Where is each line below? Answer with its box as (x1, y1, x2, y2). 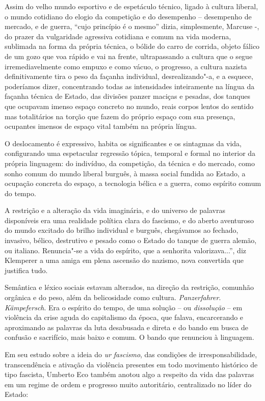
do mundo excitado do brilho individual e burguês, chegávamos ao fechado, (5, 225, 238, 235)
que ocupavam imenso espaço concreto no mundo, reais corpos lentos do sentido (5, 100, 254, 111)
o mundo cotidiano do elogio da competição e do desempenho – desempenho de (5, 11, 252, 21)
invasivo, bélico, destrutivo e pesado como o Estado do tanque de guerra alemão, (5, 235, 257, 246)
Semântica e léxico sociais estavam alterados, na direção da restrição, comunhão (5, 282, 254, 292)
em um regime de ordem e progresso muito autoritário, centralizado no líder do (5, 379, 252, 389)
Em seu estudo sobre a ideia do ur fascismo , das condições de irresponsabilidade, (5, 349, 257, 359)
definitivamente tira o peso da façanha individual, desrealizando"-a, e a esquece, (5, 71, 253, 82)
